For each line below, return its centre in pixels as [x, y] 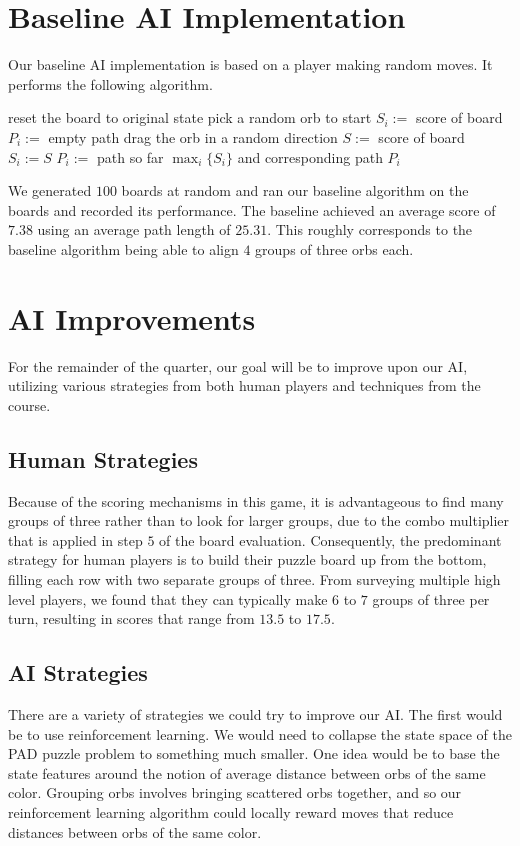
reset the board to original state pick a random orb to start [190, 117]
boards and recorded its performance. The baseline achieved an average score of [252, 209]
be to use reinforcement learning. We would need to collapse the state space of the [260, 733]
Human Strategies [103, 458]
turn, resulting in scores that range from [131, 618]
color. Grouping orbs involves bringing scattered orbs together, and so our [235, 792]
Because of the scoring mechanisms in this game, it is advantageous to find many [256, 500]
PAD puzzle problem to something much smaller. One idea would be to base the [254, 753]
